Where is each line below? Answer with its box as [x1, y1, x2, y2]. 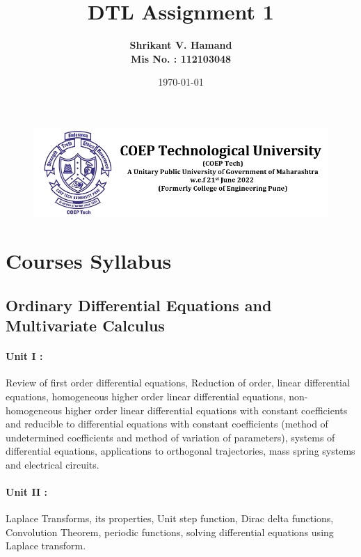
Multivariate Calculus [6, 315, 165, 336]
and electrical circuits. [6, 457, 99, 471]
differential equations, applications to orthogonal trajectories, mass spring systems [6, 444, 355, 458]
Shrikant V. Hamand [129, 38, 232, 52]
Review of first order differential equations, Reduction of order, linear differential [6, 375, 350, 390]
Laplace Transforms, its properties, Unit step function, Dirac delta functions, [6, 511, 334, 526]
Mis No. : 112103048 [130, 51, 232, 65]
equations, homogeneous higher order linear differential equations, [6, 389, 286, 403]
